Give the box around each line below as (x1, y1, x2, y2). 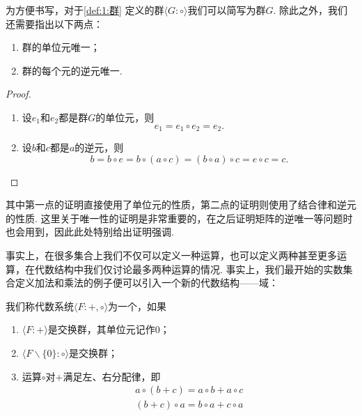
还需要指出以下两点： (6, 16, 103, 31)
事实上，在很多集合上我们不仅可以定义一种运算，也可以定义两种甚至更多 (6, 247, 337, 262)
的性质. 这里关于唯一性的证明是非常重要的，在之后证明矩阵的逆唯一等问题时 (6, 210, 353, 225)
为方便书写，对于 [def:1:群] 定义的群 (6, 3, 164, 17)
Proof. (6, 86, 31, 101)
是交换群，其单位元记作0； (47, 322, 170, 337)
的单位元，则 (95, 109, 155, 124)
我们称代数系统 (6, 298, 74, 313)
